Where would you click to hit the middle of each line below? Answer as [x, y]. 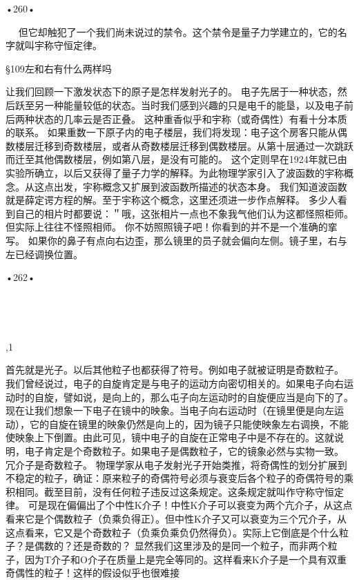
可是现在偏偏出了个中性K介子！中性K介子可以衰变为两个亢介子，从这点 [190, 505]
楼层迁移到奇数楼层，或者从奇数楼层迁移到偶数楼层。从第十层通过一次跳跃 [184, 145]
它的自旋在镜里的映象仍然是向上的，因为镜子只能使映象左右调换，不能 [189, 424]
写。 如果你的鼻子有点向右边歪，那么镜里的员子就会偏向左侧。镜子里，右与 [176, 240]
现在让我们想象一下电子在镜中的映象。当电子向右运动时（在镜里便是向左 [170, 410]
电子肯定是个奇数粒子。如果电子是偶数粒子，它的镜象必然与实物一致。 [184, 451]
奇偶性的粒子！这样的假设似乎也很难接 [93, 573]
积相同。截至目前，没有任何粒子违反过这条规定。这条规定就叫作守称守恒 [170, 491]
